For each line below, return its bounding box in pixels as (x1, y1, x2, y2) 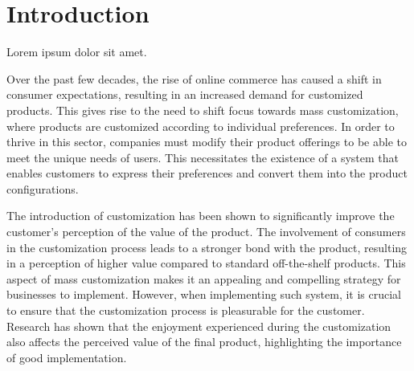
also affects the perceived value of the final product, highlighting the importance (6, 333, 402, 350)
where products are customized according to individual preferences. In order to (6, 117, 395, 134)
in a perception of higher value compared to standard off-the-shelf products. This (6, 255, 406, 271)
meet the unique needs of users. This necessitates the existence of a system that (6, 149, 399, 165)
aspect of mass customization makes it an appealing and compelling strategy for (6, 270, 401, 287)
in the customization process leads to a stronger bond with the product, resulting (6, 238, 408, 255)
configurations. (6, 180, 79, 197)
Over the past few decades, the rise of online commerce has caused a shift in (6, 70, 382, 87)
